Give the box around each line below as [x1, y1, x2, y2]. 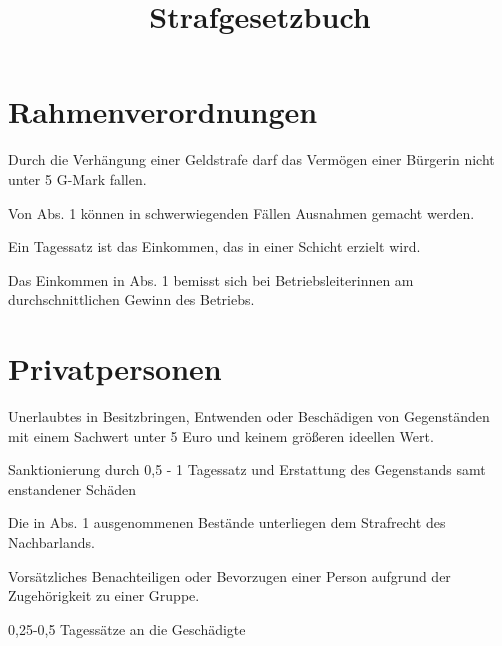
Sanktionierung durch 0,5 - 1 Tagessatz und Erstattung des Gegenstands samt [8, 459, 486, 480]
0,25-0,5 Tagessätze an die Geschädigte [8, 618, 246, 639]
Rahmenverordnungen [8, 91, 318, 132]
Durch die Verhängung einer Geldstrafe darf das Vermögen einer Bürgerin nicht [8, 149, 495, 170]
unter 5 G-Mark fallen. [8, 168, 147, 189]
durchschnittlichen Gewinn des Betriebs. [8, 289, 255, 310]
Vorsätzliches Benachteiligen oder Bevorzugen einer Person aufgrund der [8, 565, 451, 586]
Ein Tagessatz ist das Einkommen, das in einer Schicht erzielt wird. [8, 236, 421, 257]
